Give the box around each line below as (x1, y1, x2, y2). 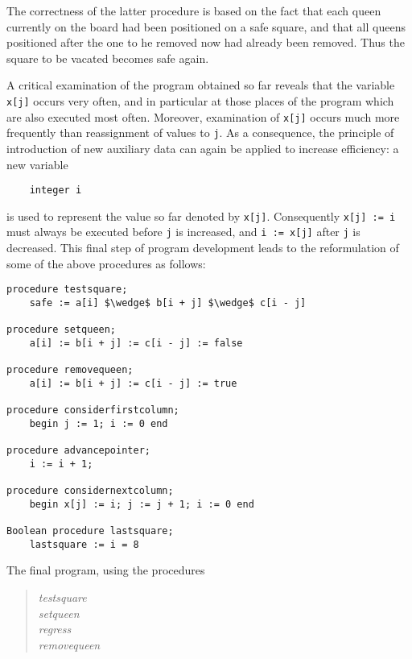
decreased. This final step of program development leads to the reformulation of (6, 239, 399, 256)
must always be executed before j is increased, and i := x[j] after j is (6, 223, 360, 240)
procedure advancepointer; (6, 445, 150, 457)
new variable (6, 155, 68, 172)
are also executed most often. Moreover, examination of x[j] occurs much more (6, 108, 400, 125)
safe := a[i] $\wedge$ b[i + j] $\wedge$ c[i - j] (29, 296, 307, 309)
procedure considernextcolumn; (6, 485, 174, 497)
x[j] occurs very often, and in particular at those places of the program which (6, 92, 394, 109)
